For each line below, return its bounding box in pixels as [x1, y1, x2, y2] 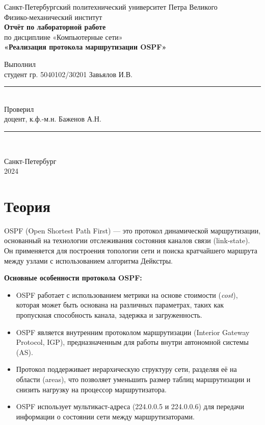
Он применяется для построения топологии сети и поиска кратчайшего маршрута [4, 245, 258, 256]
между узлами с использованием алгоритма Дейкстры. [4, 255, 173, 266]
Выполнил [4, 58, 36, 69]
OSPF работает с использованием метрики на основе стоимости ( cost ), [16, 289, 238, 300]
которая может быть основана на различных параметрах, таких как [16, 299, 224, 310]
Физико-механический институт [4, 11, 102, 22]
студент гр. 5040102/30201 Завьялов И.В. [4, 68, 132, 79]
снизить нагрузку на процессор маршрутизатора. [16, 384, 167, 394]
